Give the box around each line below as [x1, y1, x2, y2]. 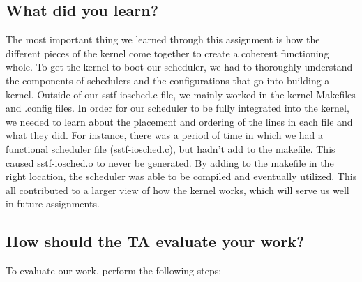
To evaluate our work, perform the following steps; [6, 263, 222, 278]
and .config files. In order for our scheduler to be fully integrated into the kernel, [6, 101, 349, 115]
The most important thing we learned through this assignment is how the [6, 32, 320, 47]
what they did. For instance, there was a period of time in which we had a [6, 128, 324, 142]
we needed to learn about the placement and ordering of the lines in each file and [6, 114, 353, 128]
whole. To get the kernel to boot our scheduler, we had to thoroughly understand [6, 59, 353, 74]
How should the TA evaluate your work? [6, 230, 305, 252]
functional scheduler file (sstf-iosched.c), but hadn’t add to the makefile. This [6, 141, 335, 156]
